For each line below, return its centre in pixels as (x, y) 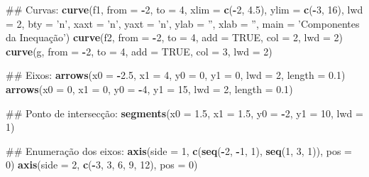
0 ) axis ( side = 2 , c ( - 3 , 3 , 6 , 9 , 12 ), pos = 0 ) (102, 165)
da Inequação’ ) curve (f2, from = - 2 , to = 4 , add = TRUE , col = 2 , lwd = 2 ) (175, 37)
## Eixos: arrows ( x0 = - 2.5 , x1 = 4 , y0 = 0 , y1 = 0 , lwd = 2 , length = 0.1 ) (176, 75)
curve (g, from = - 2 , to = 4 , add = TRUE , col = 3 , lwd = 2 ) (139, 51)
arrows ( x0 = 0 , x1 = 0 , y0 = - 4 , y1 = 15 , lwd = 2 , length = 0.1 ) (149, 88)
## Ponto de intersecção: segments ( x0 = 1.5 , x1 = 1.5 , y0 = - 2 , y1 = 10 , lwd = (184, 113)
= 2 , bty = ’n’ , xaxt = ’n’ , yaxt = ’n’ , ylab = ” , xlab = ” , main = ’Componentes (183, 23)
